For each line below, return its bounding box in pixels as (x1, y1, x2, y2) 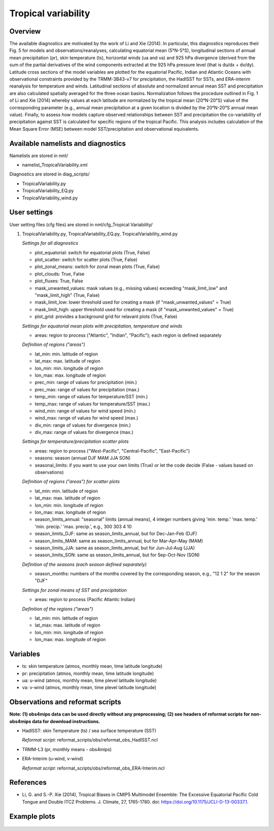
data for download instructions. (32, 718, 100, 724)
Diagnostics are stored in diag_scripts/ (9, 171, 90, 177)
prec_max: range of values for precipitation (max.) (35, 387, 140, 393)
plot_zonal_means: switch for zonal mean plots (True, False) (35, 263, 160, 270)
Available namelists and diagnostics (9, 139, 126, 147)
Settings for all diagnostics (22, 240, 79, 246)
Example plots (9, 812, 55, 821)
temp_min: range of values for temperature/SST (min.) (35, 394, 148, 400)
